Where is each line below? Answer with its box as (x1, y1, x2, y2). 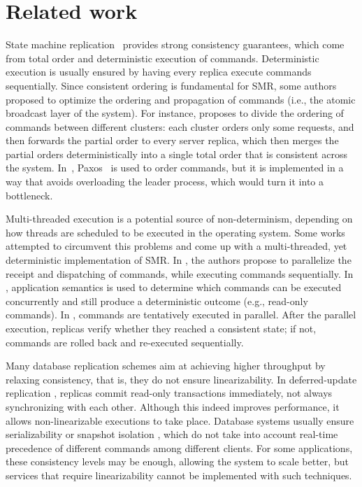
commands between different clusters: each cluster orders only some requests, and (6, 119, 354, 134)
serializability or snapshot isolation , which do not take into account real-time (6, 427, 338, 442)
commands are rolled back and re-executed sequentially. (6, 334, 244, 349)
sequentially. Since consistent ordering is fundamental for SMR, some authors (6, 78, 337, 92)
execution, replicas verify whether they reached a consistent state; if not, (6, 321, 317, 335)
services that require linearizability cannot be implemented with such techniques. (6, 467, 352, 482)
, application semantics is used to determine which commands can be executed (6, 280, 342, 295)
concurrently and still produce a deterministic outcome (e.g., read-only (6, 293, 308, 308)
